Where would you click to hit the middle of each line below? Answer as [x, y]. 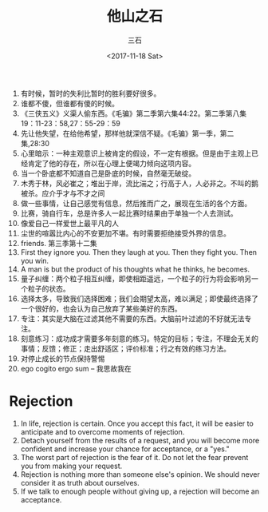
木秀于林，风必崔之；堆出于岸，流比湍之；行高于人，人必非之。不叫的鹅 [139, 183]
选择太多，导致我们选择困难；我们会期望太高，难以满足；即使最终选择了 [139, 298]
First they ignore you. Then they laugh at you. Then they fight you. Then [139, 252]
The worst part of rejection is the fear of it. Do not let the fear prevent [134, 457]
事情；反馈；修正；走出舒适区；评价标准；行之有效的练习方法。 [125, 348]
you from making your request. [71, 466]
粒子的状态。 [49, 288]
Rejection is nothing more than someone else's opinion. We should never [140, 474]
